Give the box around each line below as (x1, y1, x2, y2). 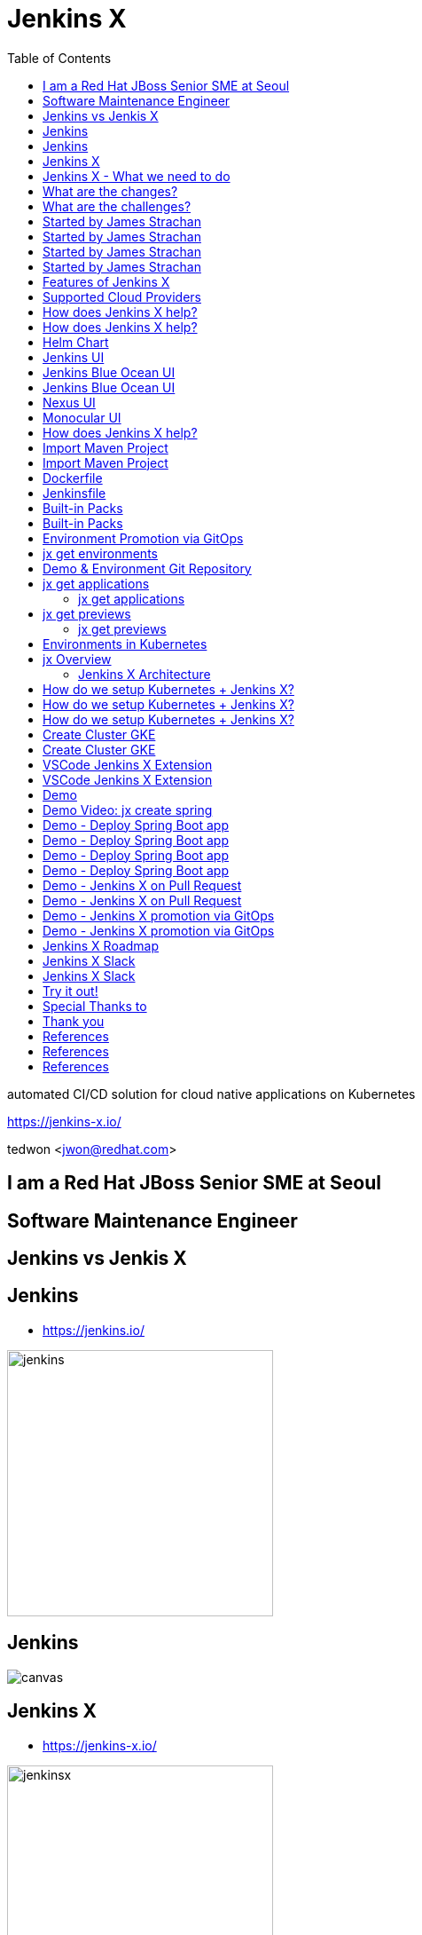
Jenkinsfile (43, 485, 106, 501)
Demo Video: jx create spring (43, 802, 213, 817)
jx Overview (43, 651, 112, 667)
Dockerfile (43, 470, 103, 486)
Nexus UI (43, 394, 96, 410)
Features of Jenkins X (43, 273, 170, 289)
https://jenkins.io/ (43, 1322, 145, 1338)
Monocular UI (43, 409, 121, 425)
